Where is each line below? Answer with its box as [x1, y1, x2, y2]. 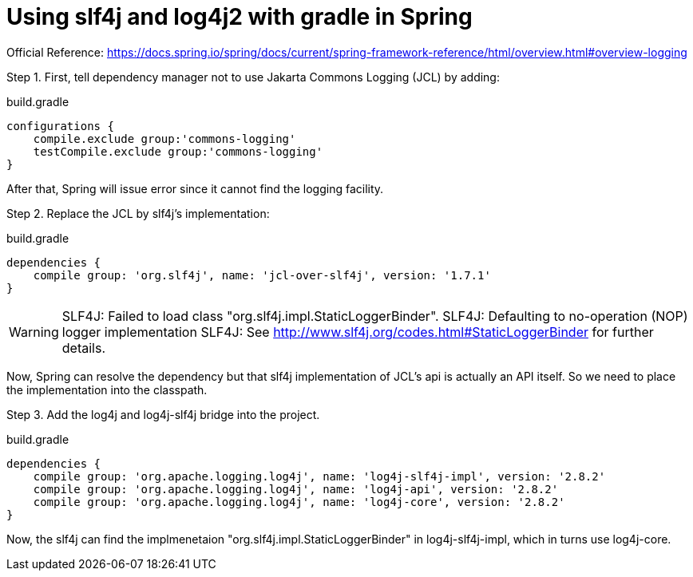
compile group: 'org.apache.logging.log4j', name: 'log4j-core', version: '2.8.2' [33, 495, 565, 508]
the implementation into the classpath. [6, 382, 208, 397]
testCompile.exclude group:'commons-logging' [33, 144, 323, 158]
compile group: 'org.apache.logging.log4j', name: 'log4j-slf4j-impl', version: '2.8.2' [33, 469, 606, 483]
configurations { [6, 119, 114, 132]
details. [61, 339, 106, 356]
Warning [9, 323, 59, 340]
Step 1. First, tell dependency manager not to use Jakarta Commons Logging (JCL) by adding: [6, 69, 500, 84]
